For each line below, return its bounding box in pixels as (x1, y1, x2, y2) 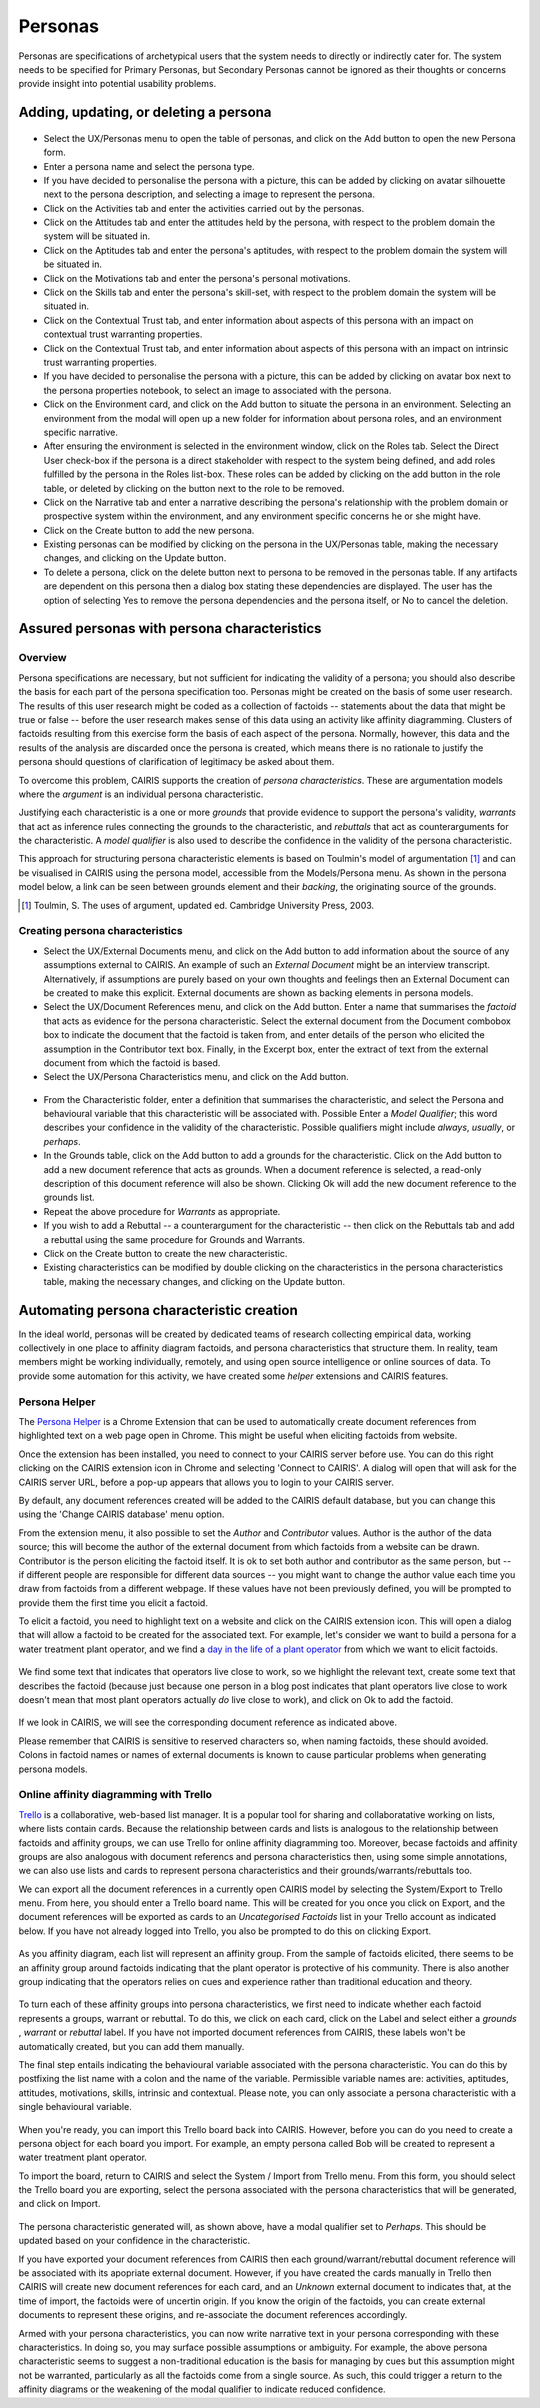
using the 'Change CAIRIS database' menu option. (18, 1508, 225, 1520)
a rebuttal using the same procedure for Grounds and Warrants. (43, 1233, 305, 1245)
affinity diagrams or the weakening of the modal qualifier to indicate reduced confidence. (18, 2383, 386, 2395)
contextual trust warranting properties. (43, 328, 203, 340)
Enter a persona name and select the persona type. (43, 160, 255, 172)
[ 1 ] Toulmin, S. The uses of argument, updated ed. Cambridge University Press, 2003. (21, 899, 375, 911)
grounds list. (43, 1191, 95, 1204)
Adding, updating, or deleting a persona (18, 104, 272, 121)
